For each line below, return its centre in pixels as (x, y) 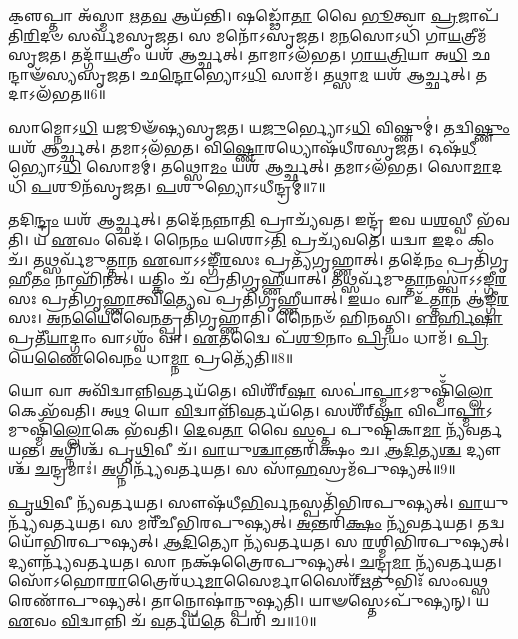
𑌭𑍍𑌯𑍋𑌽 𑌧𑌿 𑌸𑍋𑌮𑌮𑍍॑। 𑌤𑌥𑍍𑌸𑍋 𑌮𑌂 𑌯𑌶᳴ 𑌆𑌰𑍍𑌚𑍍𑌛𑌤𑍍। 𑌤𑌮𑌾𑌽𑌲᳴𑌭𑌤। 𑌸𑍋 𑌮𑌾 (250, 166)
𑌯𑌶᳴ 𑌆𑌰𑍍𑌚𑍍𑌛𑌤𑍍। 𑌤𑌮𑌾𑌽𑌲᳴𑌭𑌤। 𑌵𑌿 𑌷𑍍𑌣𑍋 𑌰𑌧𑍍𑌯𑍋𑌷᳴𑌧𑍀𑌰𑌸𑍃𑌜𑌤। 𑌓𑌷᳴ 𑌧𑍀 (242, 146)
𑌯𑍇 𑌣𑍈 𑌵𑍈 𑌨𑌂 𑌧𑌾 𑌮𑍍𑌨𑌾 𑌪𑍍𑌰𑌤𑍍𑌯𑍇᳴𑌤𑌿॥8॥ (151, 356)
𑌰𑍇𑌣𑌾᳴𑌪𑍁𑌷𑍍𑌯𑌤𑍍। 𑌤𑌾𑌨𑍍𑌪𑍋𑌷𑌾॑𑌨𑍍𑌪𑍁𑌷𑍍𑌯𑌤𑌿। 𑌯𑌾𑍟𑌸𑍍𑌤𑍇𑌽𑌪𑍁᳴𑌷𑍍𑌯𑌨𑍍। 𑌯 (248, 600)
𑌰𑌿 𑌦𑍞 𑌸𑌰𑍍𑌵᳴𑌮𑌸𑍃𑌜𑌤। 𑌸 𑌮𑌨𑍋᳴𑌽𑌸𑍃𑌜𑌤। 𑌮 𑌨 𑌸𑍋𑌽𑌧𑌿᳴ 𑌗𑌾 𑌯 (242, 34)
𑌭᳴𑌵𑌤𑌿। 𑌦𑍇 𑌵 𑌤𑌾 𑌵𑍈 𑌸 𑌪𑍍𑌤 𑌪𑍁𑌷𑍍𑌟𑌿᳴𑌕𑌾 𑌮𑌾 (283, 429)
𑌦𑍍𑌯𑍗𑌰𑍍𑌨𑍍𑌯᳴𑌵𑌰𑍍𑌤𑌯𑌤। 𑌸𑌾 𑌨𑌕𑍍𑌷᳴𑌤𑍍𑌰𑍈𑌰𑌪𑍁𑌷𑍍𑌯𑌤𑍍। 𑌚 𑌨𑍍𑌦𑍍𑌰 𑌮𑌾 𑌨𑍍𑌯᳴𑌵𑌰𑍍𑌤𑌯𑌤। (255, 560)
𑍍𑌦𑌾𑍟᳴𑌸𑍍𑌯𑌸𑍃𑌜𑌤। (72, 73)
